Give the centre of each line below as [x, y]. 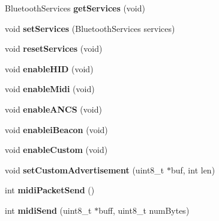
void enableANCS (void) [53, 109]
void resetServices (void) [54, 48]
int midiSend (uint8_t [48, 210]
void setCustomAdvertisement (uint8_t [85, 170]
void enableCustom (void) [56, 150]
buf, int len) [193, 170]
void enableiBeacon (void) [56, 129]
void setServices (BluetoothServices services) [90, 28]
